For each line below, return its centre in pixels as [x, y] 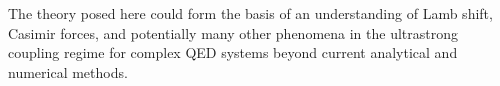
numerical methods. [68, 71]
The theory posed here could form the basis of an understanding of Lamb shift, [250, 13]
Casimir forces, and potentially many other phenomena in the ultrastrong [233, 32]
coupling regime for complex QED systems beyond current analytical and [233, 52]
